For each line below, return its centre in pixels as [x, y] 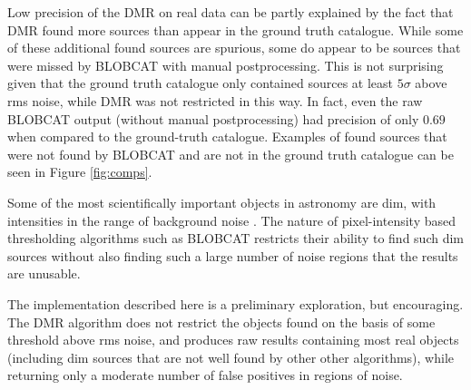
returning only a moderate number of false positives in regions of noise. [205, 375]
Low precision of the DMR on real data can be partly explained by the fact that [231, 12]
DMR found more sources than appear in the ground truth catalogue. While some [235, 29]
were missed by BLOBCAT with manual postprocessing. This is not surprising [226, 65]
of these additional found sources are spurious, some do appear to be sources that [234, 48]
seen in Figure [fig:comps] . [80, 172]
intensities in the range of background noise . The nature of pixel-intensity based [232, 220]
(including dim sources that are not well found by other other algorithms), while [231, 357]
